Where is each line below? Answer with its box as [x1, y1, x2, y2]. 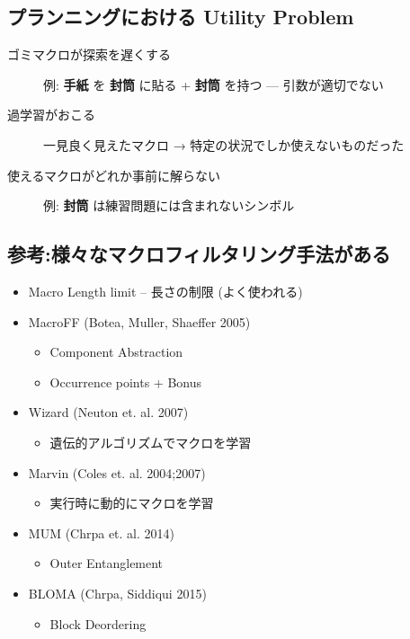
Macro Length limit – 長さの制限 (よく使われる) [28, 281, 303, 300]
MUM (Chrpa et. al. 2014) [28, 523, 175, 542]
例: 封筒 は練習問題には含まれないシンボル [43, 196, 295, 215]
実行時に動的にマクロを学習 [49, 493, 214, 512]
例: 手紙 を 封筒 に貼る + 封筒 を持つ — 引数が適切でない [43, 75, 384, 93]
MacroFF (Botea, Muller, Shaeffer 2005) [28, 312, 251, 331]
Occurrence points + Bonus [49, 372, 202, 391]
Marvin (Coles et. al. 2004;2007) [28, 463, 206, 482]
